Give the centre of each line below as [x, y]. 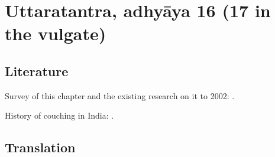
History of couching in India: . [59, 115]
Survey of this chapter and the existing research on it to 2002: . [120, 95]
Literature [37, 71]
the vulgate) [56, 33]
